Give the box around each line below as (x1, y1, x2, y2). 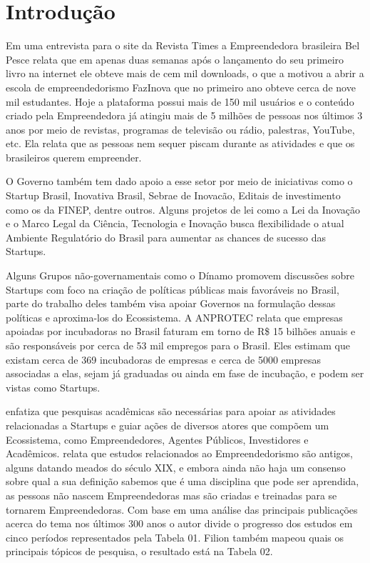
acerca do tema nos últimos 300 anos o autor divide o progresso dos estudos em (6, 516, 353, 531)
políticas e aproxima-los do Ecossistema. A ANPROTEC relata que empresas (6, 309, 343, 324)
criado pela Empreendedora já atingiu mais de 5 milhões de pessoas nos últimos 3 (6, 108, 363, 123)
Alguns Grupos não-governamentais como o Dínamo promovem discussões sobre (6, 268, 355, 283)
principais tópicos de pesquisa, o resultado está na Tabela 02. (6, 544, 273, 559)
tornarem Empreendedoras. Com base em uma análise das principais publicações (6, 502, 358, 517)
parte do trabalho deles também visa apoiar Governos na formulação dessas (6, 296, 336, 311)
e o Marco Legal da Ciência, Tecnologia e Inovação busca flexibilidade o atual (6, 216, 344, 231)
